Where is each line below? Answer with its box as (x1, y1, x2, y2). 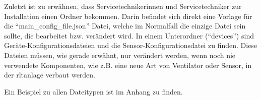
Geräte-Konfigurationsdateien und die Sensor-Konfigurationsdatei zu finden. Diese (4, 40, 257, 50)
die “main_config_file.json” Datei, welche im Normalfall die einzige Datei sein (4, 20, 246, 31)
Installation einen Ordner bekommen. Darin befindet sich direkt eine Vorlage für (4, 10, 252, 21)
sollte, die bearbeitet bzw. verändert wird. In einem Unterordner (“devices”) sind (4, 30, 254, 40)
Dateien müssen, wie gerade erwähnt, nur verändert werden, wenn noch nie (4, 49, 236, 60)
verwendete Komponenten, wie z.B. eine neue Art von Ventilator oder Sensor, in (4, 59, 252, 70)
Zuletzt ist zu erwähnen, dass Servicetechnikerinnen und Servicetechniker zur (4, 1, 242, 11)
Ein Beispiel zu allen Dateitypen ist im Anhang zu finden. (4, 86, 183, 96)
